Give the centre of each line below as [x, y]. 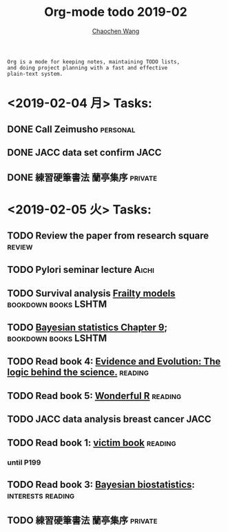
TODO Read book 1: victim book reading [92, 443]
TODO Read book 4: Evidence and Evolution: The [114, 361]
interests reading [41, 495]
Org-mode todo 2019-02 [116, 12]
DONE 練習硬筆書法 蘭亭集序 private [82, 177]
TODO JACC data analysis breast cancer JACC [109, 419]
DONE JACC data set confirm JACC [84, 152]
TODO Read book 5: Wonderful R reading [94, 396]
